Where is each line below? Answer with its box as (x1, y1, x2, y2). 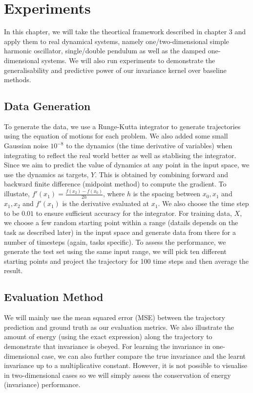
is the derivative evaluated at (62, 198, 149, 208)
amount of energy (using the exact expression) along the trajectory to (4, 331, 212, 342)
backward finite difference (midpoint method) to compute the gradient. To (4, 179, 227, 189)
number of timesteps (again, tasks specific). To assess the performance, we (4, 236, 226, 247)
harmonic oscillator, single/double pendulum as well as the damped (4, 46, 206, 56)
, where (103, 188, 125, 199)
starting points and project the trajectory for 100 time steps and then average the (4, 255, 249, 266)
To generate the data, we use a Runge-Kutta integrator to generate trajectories (4, 121, 241, 131)
